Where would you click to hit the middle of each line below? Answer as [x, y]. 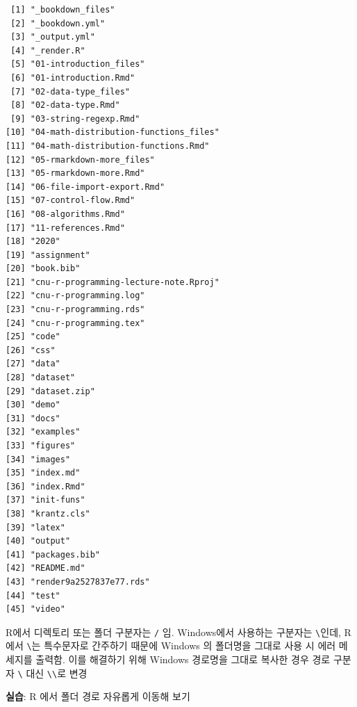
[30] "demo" [33, 405]
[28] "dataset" [41, 378]
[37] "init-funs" [45, 500]
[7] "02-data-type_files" [70, 91]
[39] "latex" [35, 527]
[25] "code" [33, 337]
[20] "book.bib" [43, 269]
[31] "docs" [33, 418]
